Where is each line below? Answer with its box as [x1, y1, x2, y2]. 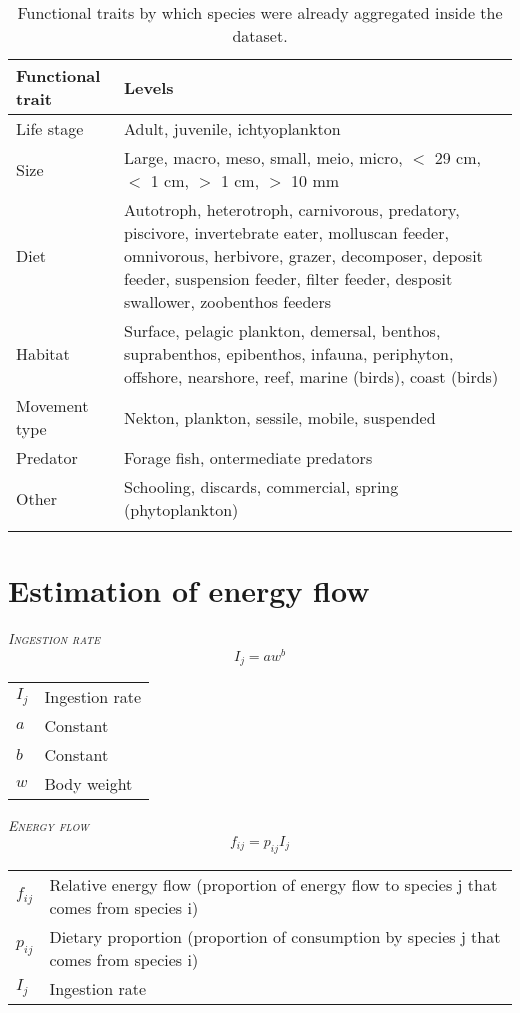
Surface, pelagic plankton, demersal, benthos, [124, 319, 441, 342]
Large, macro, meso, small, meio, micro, [124, 146, 403, 169]
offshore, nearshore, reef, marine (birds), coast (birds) [124, 365, 499, 388]
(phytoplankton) [124, 498, 239, 521]
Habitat [16, 342, 70, 365]
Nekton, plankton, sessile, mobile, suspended [124, 405, 436, 429]
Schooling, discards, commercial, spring [124, 475, 399, 498]
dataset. [232, 24, 288, 47]
